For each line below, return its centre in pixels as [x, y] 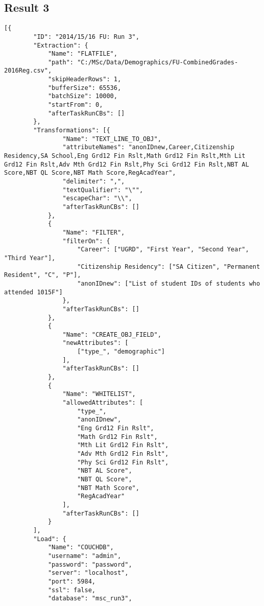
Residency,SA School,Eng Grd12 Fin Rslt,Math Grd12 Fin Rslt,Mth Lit [125, 156]
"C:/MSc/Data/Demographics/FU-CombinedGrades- [158, 62]
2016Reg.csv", [28, 71]
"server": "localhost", [88, 573]
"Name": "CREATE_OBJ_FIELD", [112, 334]
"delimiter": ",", [94, 182]
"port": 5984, [71, 581]
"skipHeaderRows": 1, [85, 79]
